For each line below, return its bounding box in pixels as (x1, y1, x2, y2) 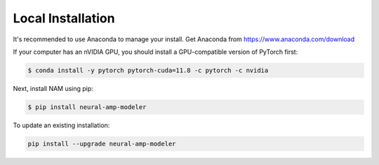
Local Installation (13, 10, 115, 26)
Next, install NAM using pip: (13, 84, 94, 92)
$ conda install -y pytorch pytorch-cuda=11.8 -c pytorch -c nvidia (27, 66, 269, 74)
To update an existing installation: (13, 121, 110, 129)
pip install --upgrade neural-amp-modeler (27, 140, 176, 148)
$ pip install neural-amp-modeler (27, 103, 147, 111)
